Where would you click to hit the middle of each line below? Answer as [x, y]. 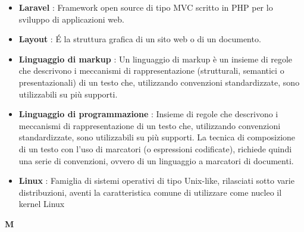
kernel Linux [42, 204]
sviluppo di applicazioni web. [71, 19]
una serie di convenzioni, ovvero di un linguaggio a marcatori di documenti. [156, 160]
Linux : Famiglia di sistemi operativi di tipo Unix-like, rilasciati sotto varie [156, 181]
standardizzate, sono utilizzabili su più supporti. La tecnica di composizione [157, 137]
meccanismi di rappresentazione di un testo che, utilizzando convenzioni [150, 125]
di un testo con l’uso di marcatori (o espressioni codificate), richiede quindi [155, 148]
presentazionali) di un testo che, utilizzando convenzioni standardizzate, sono [159, 82]
